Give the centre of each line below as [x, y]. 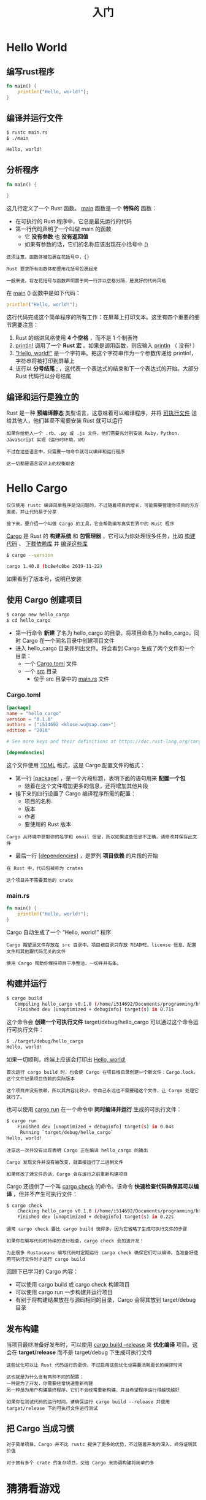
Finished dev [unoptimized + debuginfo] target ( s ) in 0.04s [96, 1127]
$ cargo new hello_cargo [38, 614]
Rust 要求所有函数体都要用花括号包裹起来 [52, 269]
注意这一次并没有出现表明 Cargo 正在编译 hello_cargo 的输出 [77, 1150]
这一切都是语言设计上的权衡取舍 [41, 464]
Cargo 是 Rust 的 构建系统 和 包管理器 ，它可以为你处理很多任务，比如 [95, 536]
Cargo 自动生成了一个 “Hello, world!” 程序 [59, 932]
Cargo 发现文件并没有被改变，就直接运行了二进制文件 [65, 1162]
